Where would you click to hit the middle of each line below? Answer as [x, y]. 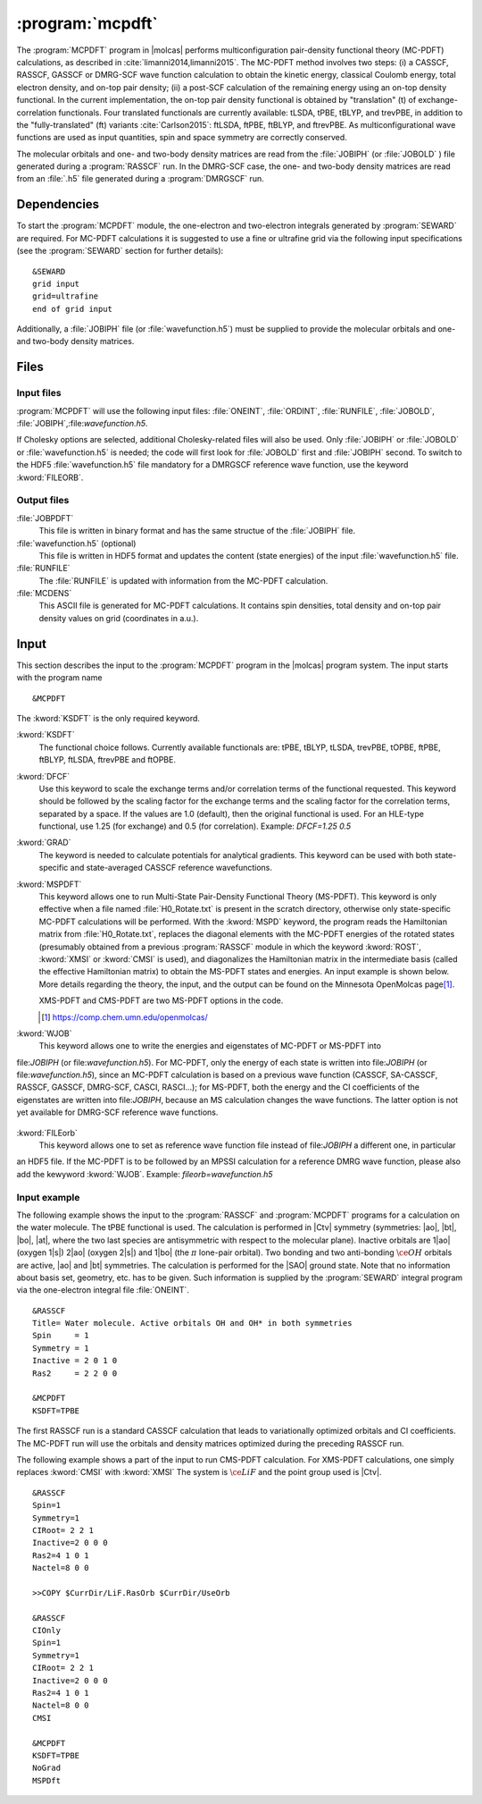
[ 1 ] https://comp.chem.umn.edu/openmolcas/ [125, 1017]
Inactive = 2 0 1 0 [75, 1361]
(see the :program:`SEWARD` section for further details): [120, 251]
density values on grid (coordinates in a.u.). [119, 618]
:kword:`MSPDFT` [49, 884]
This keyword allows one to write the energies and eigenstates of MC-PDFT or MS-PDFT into [210, 1046]
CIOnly [47, 1631]
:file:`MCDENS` [44, 594]
